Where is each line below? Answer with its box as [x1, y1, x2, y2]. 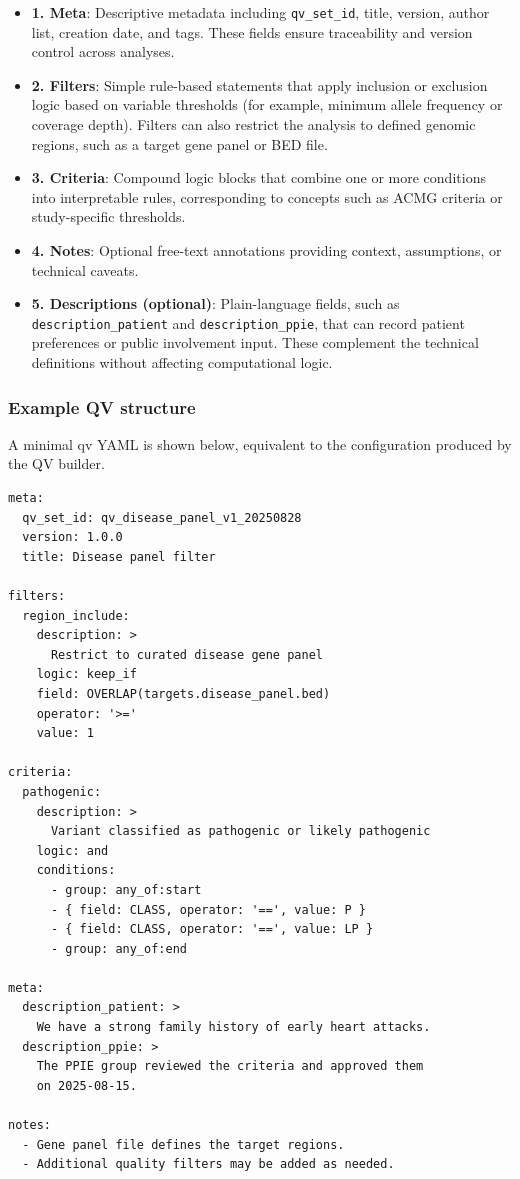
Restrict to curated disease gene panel [50, 647, 323, 662]
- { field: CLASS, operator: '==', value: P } [50, 902, 366, 917]
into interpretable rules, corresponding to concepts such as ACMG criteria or [31, 186, 503, 207]
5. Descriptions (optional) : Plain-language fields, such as [31, 293, 400, 314]
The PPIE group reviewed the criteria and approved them [36, 1059, 424, 1074]
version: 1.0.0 [22, 530, 123, 545]
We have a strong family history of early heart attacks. [36, 1020, 431, 1035]
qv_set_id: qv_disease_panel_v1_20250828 [22, 510, 302, 525]
